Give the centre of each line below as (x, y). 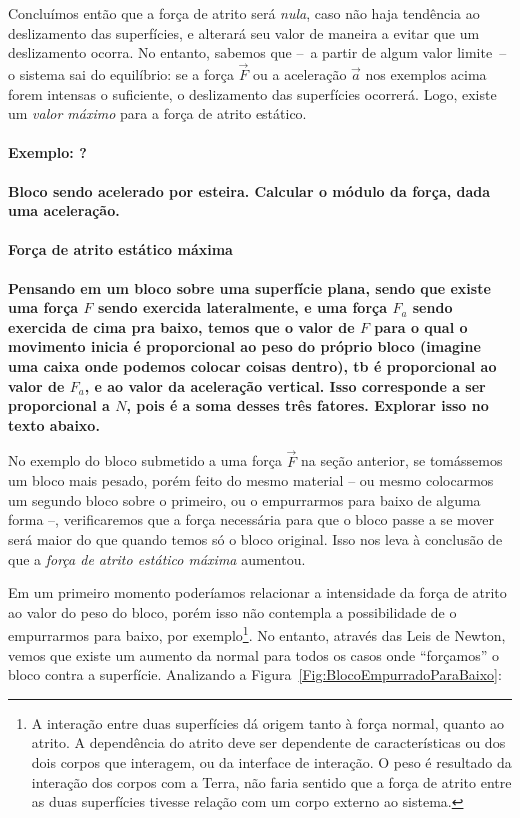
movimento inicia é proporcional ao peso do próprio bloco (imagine (244, 346)
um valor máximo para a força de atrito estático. (157, 113)
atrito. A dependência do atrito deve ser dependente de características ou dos (268, 742)
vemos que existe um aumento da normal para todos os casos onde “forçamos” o (253, 654)
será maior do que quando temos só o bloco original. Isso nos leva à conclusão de (255, 538)
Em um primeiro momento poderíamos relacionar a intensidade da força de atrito (257, 592)
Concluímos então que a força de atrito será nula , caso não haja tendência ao (244, 13)
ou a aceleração (300, 74)
